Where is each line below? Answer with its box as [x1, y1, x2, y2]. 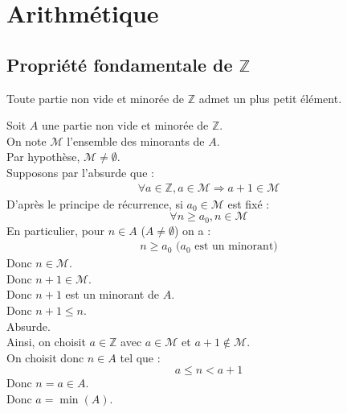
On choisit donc [6, 349, 84, 366]
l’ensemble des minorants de [67, 132, 205, 149]
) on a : [174, 221, 211, 238]
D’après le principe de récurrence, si [6, 195, 183, 212]
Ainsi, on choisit [6, 333, 86, 350]
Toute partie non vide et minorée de [6, 89, 184, 106]
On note [6, 132, 47, 149]
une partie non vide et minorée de [41, 117, 209, 134]
